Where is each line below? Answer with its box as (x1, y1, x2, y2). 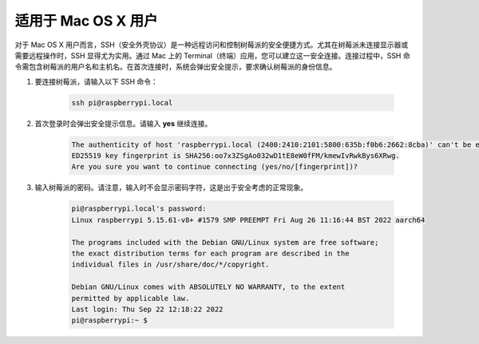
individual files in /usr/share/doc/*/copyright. (71, 260, 270, 269)
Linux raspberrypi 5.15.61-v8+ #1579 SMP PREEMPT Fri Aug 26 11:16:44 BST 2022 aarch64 (71, 215, 426, 224)
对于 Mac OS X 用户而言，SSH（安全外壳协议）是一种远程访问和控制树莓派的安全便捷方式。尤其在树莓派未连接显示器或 (14, 40, 409, 49)
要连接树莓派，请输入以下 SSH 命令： (34, 77, 159, 86)
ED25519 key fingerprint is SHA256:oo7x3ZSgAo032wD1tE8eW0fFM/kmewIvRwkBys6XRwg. (71, 152, 401, 160)
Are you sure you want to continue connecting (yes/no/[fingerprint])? (71, 162, 358, 172)
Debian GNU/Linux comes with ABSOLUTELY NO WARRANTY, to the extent (71, 283, 346, 291)
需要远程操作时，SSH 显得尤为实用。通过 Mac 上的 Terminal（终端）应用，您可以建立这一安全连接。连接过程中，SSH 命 (14, 50, 410, 60)
